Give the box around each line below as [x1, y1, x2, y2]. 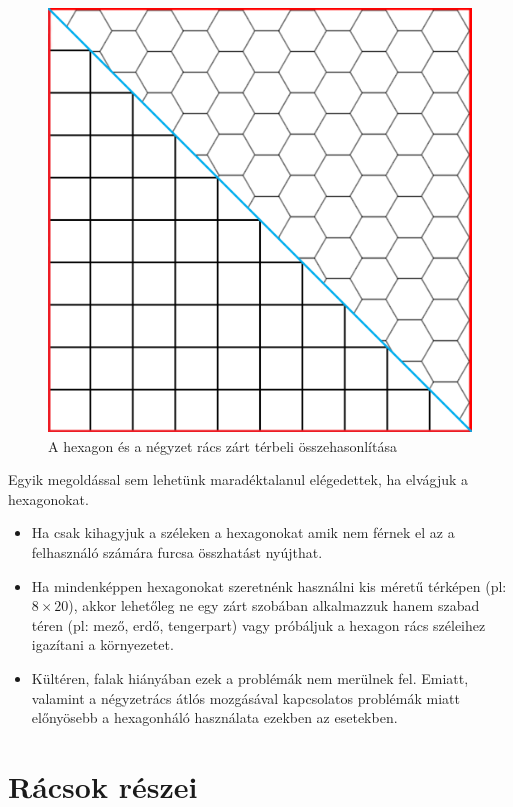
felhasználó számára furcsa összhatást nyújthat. [31, 541, 323, 562]
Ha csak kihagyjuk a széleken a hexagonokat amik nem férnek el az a [31, 522, 455, 543]
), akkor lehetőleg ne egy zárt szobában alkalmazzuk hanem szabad [68, 595, 480, 616]
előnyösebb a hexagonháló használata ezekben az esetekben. [31, 707, 398, 728]
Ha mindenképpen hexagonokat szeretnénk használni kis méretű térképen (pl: [31, 575, 507, 596]
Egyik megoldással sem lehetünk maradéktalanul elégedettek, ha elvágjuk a [8, 469, 469, 490]
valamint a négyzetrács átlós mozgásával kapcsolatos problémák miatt [31, 687, 460, 708]
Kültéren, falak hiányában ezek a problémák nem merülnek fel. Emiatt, [31, 667, 469, 688]
